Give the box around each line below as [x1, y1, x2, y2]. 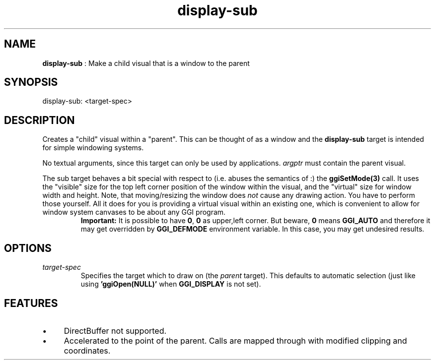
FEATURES [4, 297, 58, 309]
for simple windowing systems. [42, 143, 144, 152]
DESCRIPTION [4, 114, 75, 126]
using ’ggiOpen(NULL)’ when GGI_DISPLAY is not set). [80, 280, 261, 289]
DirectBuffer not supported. [64, 325, 167, 336]
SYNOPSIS [4, 76, 58, 89]
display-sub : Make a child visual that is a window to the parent [42, 59, 250, 67]
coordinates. [64, 345, 111, 356]
